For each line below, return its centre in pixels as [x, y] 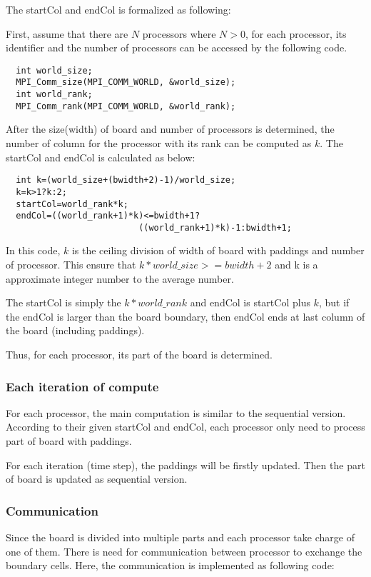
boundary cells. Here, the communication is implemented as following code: [170, 565]
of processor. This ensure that [71, 265]
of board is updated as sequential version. [97, 479]
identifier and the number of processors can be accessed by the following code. [177, 47]
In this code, [33, 250]
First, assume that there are [67, 33]
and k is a [296, 265]
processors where [179, 33]
